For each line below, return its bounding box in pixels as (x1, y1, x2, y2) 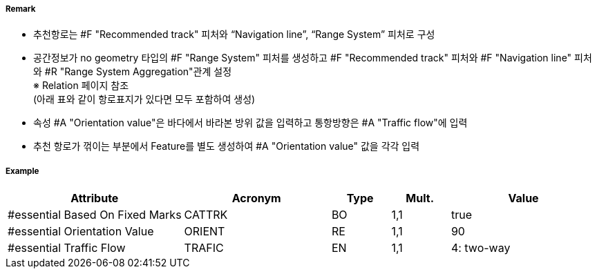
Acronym (231, 191, 281, 206)
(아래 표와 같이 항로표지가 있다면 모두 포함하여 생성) (33, 93, 256, 106)
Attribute (70, 191, 119, 206)
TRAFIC (184, 241, 224, 255)
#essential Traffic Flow (8, 241, 126, 255)
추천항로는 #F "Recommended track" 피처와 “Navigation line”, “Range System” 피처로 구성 (33, 28, 435, 41)
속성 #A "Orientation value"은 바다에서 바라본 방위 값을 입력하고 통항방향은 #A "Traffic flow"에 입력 (33, 117, 468, 129)
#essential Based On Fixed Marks (8, 208, 182, 222)
